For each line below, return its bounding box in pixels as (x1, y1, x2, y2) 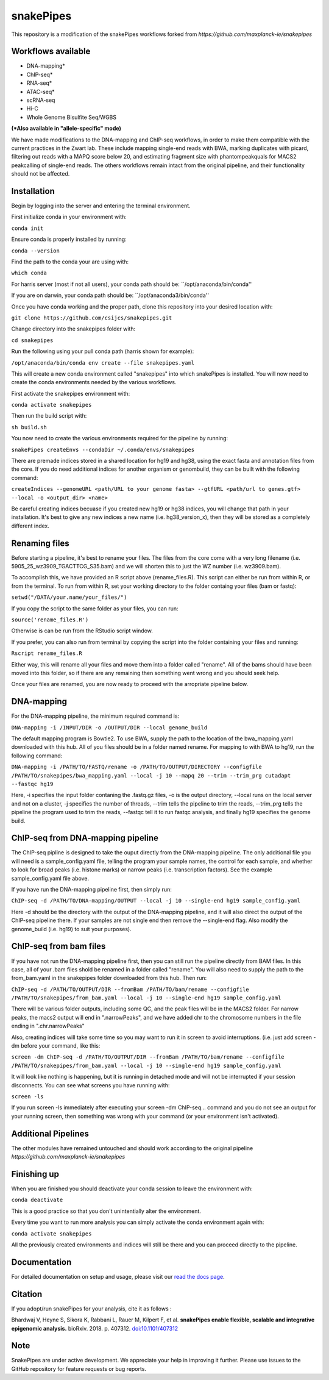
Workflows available (11, 46, 91, 57)
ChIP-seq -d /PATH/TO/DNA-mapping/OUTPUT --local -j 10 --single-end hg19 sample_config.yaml (11, 897, 301, 904)
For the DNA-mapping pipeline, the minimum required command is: (11, 712, 180, 720)
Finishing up (11, 1168, 59, 1179)
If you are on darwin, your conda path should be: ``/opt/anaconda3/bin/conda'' (11, 291, 210, 299)
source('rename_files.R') (11, 617, 89, 623)
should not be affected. (11, 170, 70, 177)
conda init (11, 224, 44, 232)
